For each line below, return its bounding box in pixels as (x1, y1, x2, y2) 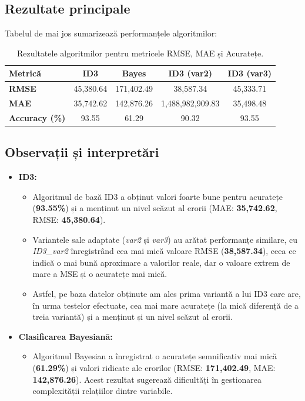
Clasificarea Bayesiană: (18, 330, 113, 342)
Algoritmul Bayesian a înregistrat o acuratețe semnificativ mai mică (32, 350, 277, 362)
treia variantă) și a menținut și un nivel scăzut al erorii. (32, 310, 233, 323)
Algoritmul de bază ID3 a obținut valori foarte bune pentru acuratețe (32, 190, 283, 202)
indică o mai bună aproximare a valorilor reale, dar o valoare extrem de (32, 256, 290, 268)
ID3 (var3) (227, 67, 272, 79)
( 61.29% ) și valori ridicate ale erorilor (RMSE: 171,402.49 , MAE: (32, 361, 276, 373)
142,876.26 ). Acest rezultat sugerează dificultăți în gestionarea (32, 373, 262, 385)
